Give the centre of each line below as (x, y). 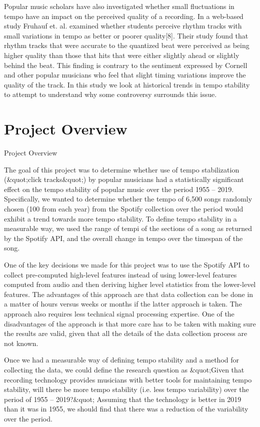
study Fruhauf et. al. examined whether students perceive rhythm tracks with (123, 26)
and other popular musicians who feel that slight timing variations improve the (125, 75)
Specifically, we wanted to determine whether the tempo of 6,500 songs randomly (128, 199)
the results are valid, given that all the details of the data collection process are (126, 333)
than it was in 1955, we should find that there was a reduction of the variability (126, 409)
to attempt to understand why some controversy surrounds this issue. (110, 94)
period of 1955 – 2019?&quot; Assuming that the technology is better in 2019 (123, 399)
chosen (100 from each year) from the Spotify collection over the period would (124, 209)
